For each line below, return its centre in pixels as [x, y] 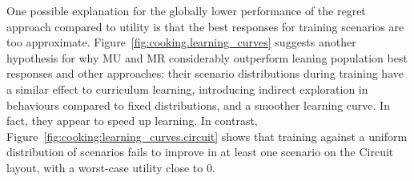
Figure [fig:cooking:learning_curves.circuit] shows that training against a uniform [207, 136]
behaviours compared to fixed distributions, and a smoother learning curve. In [198, 105]
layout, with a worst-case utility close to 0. [111, 167]
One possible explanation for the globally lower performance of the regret [186, 10]
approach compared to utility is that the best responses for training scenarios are [205, 26]
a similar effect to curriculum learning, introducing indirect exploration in [187, 88]
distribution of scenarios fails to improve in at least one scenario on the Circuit [200, 152]
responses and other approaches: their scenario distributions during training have [205, 73]
